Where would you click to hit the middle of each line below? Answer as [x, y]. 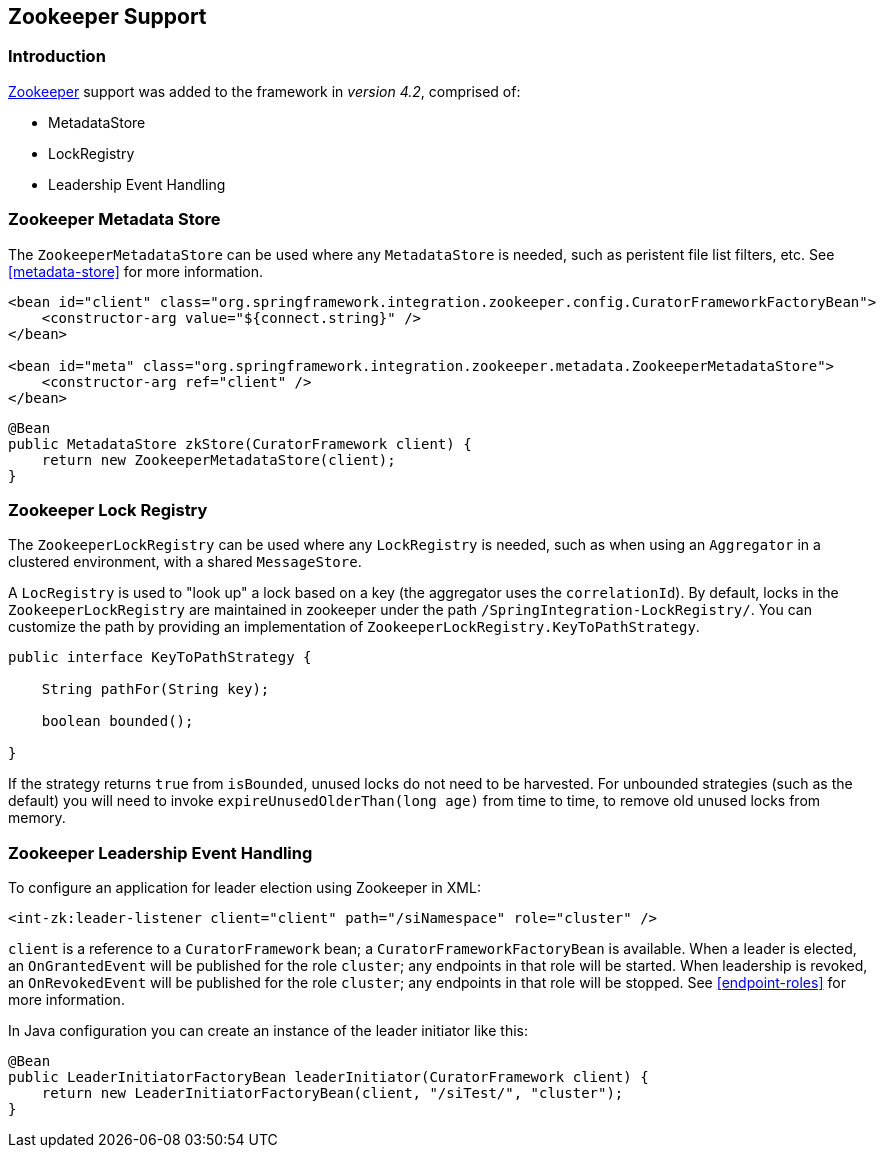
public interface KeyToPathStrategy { [160, 657]
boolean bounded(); [117, 721]
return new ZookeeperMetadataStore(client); [218, 459]
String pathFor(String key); [155, 689]
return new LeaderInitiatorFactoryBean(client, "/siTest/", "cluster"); [332, 1093]
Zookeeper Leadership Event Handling [160, 852]
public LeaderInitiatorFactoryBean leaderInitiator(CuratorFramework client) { [328, 1077]
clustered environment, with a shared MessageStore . [185, 562]
